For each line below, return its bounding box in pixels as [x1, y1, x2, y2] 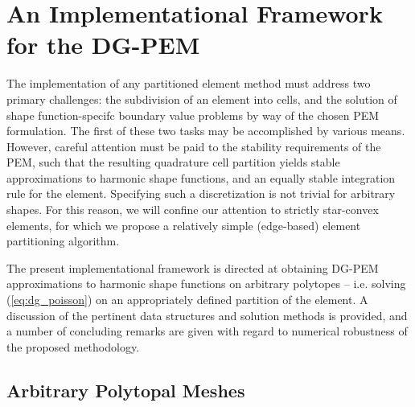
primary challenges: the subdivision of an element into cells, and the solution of [6, 90, 397, 107]
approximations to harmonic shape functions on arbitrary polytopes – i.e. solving [6, 275, 406, 292]
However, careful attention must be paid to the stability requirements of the [6, 138, 381, 154]
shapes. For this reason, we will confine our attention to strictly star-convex [6, 201, 379, 218]
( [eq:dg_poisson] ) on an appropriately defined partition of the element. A [6, 291, 368, 308]
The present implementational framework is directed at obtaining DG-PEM [6, 259, 379, 276]
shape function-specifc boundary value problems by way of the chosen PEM [6, 106, 380, 123]
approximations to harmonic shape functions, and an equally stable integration [6, 169, 396, 186]
